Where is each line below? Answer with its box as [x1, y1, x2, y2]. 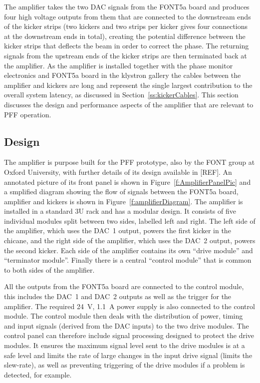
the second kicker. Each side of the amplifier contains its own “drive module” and [4, 245, 253, 255]
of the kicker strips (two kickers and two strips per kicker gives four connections [4, 21, 248, 31]
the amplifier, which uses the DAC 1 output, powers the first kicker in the [4, 225, 231, 236]
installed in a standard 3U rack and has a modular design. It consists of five [4, 206, 236, 216]
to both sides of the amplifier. [4, 264, 95, 275]
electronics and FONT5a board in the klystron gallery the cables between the [4, 70, 241, 80]
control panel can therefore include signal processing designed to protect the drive [4, 330, 255, 341]
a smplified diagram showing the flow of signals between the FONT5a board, [4, 186, 239, 197]
